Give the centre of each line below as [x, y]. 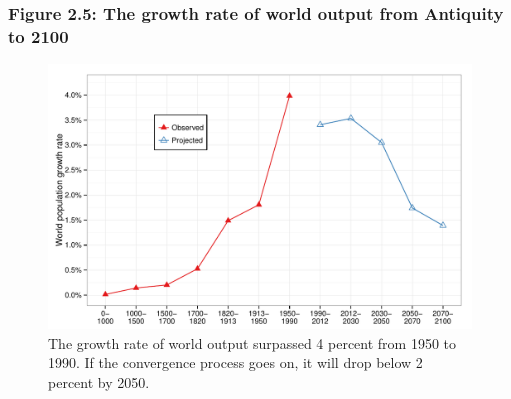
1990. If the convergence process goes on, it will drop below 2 [235, 362]
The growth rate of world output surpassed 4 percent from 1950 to [252, 342]
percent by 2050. [99, 381]
